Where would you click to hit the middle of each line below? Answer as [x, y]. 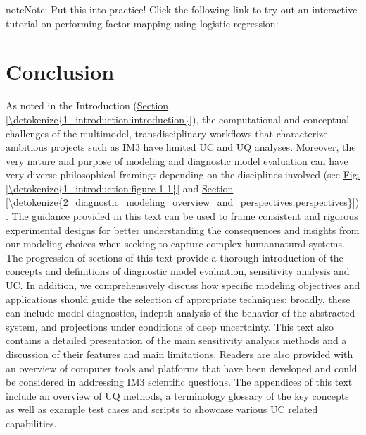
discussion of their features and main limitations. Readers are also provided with [179, 354]
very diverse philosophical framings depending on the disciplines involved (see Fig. [183, 174]
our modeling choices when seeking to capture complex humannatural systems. [175, 244]
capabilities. [31, 423]
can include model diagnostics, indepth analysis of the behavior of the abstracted [181, 313]
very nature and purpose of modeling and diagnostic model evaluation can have [177, 160]
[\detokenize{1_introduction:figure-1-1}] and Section [120, 188]
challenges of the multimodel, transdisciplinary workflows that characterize [167, 133]
